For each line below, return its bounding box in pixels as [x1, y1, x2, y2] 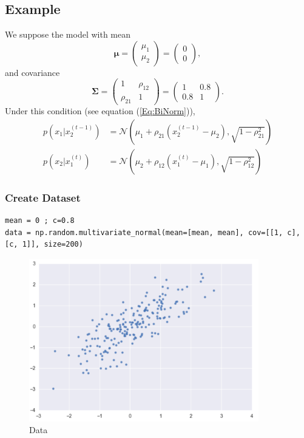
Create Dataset [5, 190, 81, 205]
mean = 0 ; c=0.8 [5, 216, 75, 225]
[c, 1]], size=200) [5, 240, 83, 249]
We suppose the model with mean [5, 28, 131, 41]
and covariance [5, 66, 60, 78]
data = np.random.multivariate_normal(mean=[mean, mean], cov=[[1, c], [5, 228, 300, 237]
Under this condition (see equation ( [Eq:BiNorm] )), [5, 104, 195, 117]
